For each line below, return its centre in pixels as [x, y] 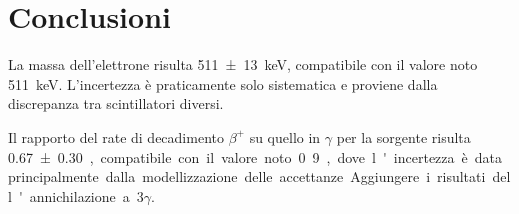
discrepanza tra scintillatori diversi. [116, 103]
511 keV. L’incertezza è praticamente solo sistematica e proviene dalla [223, 83]
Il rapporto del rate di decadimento [116, 136]
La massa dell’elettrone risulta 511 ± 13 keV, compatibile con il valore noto [243, 64]
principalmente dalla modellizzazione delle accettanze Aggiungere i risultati [247, 176]
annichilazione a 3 [86, 195]
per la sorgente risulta [403, 136]
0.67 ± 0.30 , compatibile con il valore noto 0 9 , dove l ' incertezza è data [255, 156]
